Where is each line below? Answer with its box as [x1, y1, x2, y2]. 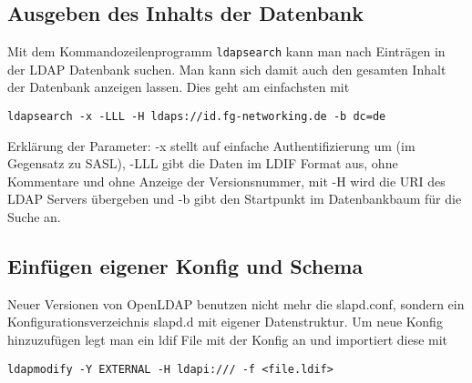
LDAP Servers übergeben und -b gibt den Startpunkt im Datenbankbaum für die [7, 189, 462, 208]
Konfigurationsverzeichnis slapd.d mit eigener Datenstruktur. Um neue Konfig [7, 312, 443, 331]
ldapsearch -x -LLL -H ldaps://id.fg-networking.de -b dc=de [7, 110, 386, 124]
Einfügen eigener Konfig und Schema [7, 252, 364, 280]
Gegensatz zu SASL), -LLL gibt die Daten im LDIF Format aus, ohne [7, 154, 398, 173]
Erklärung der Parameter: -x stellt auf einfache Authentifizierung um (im [7, 136, 416, 155]
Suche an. [7, 207, 61, 227]
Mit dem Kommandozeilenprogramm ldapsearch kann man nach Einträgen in [7, 42, 446, 61]
